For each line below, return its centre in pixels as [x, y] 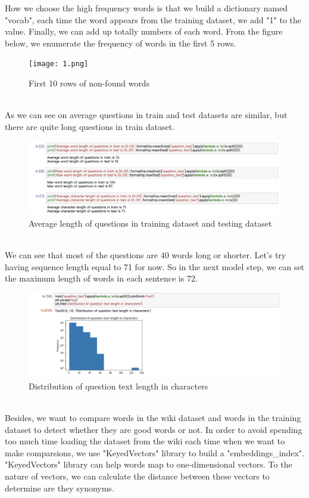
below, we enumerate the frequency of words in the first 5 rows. [121, 43]
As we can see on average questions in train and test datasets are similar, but [146, 115]
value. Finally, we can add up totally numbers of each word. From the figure [144, 31]
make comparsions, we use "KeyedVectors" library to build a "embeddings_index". [154, 452]
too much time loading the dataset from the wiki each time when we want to [145, 441]
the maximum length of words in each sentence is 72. [101, 278]
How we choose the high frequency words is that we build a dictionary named [146, 8]
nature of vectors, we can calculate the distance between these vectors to [137, 476]
